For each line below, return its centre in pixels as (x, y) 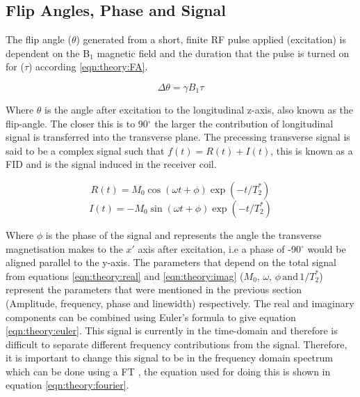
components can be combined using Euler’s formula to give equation (151, 317)
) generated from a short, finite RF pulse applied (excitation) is (211, 39)
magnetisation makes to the (64, 248)
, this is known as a (312, 150)
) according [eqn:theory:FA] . (88, 67)
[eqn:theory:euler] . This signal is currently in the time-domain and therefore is (172, 330)
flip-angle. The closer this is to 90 (77, 123)
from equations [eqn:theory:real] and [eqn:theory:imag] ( (125, 275)
